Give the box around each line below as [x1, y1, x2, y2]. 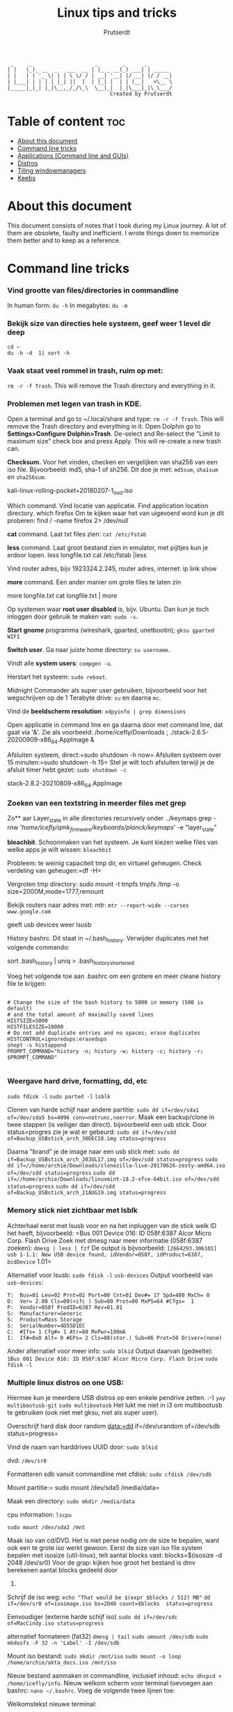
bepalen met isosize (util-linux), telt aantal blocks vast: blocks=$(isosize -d [7, 1551, 223, 1559]
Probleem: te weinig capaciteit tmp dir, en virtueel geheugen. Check [7, 859, 202, 867]
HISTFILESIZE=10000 [7, 1024, 64, 1031]
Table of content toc [7, 114, 126, 130]
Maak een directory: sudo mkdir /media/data [7, 1496, 136, 1505]
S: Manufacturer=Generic [7, 1310, 82, 1317]
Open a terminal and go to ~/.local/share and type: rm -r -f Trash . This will [7, 415, 224, 423]
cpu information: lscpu [7, 1510, 72, 1519]
